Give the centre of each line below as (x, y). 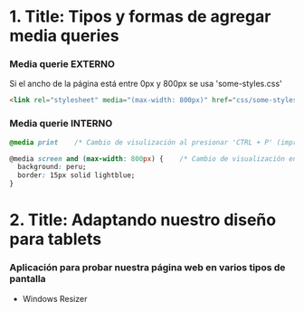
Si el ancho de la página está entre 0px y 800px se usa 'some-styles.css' (146, 84)
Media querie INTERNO (61, 124)
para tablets (56, 239)
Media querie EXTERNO (62, 64)
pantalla (28, 279)
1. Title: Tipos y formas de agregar (140, 17)
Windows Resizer (55, 298)
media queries (64, 36)
